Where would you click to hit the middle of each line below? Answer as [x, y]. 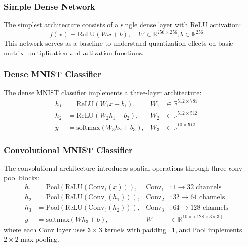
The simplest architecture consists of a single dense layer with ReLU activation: [123, 25]
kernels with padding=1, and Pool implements [173, 229]
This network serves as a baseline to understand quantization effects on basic [119, 43]
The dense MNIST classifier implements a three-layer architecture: [103, 92]
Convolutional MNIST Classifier [68, 150]
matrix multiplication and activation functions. [74, 52]
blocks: [29, 177]
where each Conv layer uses [45, 229]
